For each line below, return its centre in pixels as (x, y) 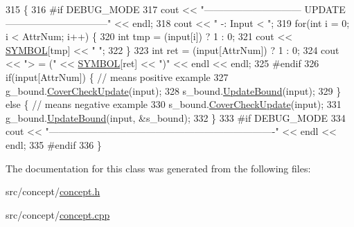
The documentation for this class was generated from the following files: (158, 168)
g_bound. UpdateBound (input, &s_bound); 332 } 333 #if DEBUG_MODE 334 (176, 117)
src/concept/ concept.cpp (58, 214)
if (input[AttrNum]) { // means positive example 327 (117, 76)
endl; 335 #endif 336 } (54, 144)
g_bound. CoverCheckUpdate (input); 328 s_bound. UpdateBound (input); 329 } (174, 90)
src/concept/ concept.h (53, 191)
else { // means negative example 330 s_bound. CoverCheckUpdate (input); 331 (174, 104)
